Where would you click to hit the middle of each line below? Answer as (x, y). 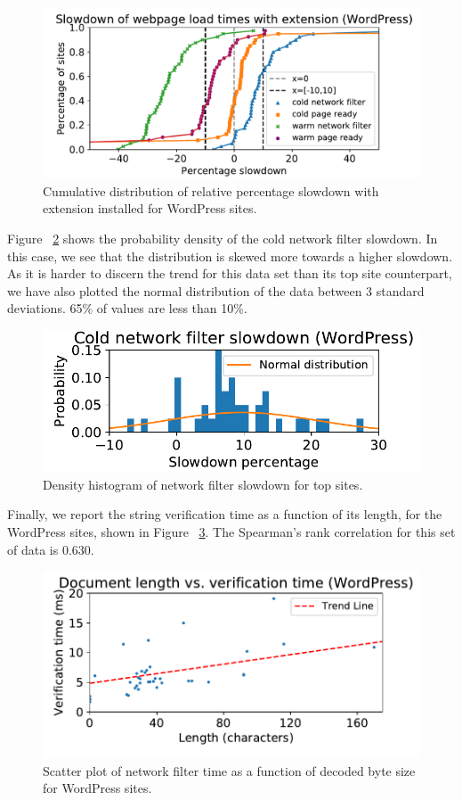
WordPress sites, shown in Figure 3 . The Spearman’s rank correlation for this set (231, 532)
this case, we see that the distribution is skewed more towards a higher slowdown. (230, 256)
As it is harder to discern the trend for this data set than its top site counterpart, (230, 273)
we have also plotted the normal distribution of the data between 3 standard (216, 290)
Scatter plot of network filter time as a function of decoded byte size (229, 770)
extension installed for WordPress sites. (150, 208)
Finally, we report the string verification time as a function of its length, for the (225, 514)
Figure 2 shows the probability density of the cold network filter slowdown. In (223, 238)
